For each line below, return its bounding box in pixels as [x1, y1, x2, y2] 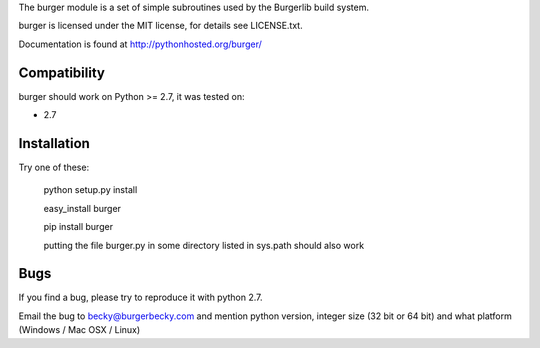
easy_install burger [43, 202, 122, 214]
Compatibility [18, 64, 105, 81]
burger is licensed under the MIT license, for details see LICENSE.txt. [18, 20, 304, 32]
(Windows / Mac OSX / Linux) [18, 324, 141, 336]
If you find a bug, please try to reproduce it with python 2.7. [18, 291, 264, 304]
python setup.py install [43, 184, 138, 196]
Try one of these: [18, 161, 90, 173]
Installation [18, 135, 90, 152]
